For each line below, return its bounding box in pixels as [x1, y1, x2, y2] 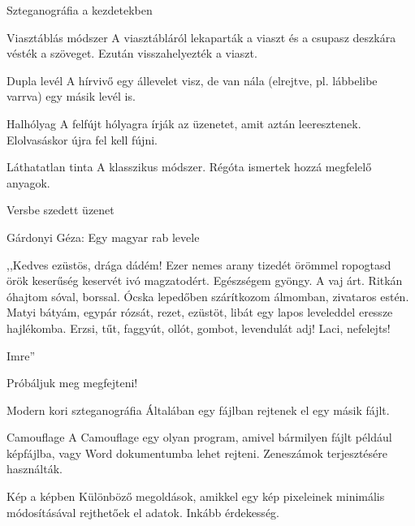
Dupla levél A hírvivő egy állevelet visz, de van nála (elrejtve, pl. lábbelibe [6, 71, 378, 88]
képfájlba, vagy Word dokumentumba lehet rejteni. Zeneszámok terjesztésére [6, 444, 387, 461]
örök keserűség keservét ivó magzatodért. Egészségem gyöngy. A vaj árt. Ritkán [6, 272, 403, 289]
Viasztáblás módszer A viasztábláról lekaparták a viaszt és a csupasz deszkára [6, 28, 396, 45]
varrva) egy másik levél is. [6, 88, 136, 105]
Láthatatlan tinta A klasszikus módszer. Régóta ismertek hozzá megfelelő [6, 158, 372, 175]
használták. [6, 460, 63, 477]
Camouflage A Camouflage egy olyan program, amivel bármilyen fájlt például [6, 429, 392, 446]
